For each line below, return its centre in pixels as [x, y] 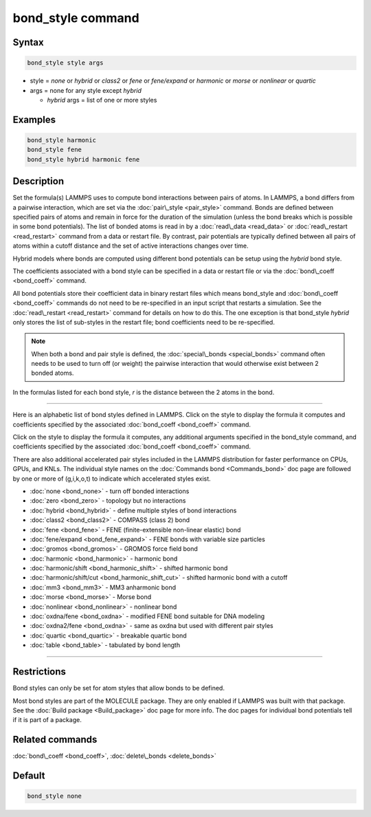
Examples [34, 119]
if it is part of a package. [47, 720]
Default [29, 776]
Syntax [28, 42]
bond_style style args [65, 63]
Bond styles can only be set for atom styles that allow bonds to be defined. [119, 688]
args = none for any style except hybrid [86, 90]
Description [38, 181]
